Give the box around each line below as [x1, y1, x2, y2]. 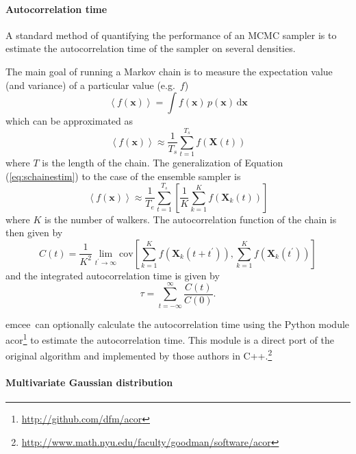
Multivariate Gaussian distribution [5, 375, 173, 390]
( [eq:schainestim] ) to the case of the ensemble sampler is [5, 168, 241, 183]
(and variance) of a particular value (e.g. [5, 77, 175, 92]
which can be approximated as [5, 114, 133, 128]
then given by [5, 225, 63, 240]
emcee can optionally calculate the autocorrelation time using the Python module [5, 316, 350, 331]
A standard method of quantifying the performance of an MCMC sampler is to [5, 27, 337, 42]
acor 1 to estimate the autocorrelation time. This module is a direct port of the [5, 331, 334, 346]
